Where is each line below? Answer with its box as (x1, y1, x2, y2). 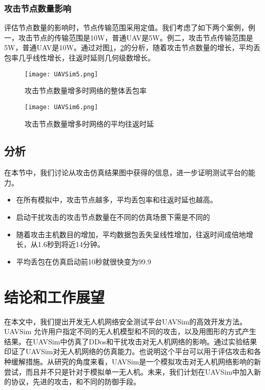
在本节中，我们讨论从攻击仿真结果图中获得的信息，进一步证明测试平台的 (4, 167, 248, 178)
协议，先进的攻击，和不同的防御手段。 (11, 376, 140, 387)
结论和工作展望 (4, 286, 105, 307)
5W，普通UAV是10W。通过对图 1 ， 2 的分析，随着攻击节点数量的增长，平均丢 (4, 42, 260, 53)
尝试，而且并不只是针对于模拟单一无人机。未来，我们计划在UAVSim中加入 (4, 366, 254, 377)
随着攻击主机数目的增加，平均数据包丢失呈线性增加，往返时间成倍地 (16, 229, 246, 239)
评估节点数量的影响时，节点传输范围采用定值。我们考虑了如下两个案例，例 (4, 22, 255, 33)
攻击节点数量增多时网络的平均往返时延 (25, 118, 154, 129)
